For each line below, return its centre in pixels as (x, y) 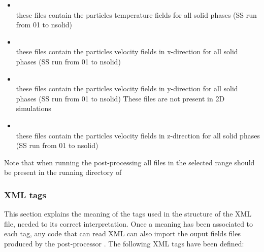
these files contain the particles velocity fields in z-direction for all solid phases (138, 135)
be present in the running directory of (63, 172)
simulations (34, 108)
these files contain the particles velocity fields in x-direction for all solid (127, 51)
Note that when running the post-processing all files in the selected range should (129, 162)
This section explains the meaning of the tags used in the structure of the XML (128, 214)
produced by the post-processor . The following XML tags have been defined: (124, 243)
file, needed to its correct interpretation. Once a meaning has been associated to (129, 223)
